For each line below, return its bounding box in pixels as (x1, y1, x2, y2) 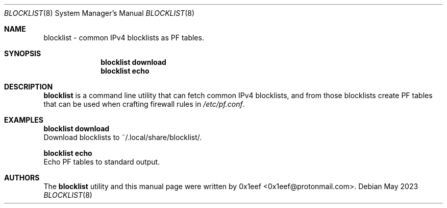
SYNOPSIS (4, 49, 41, 58)
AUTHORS (4, 173, 40, 182)
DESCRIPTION (4, 82, 53, 91)
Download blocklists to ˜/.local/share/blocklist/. (43, 133, 202, 142)
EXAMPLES (4, 115, 43, 124)
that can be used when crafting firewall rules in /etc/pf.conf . (43, 100, 245, 108)
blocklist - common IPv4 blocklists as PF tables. (43, 33, 204, 42)
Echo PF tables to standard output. (43, 157, 160, 166)
